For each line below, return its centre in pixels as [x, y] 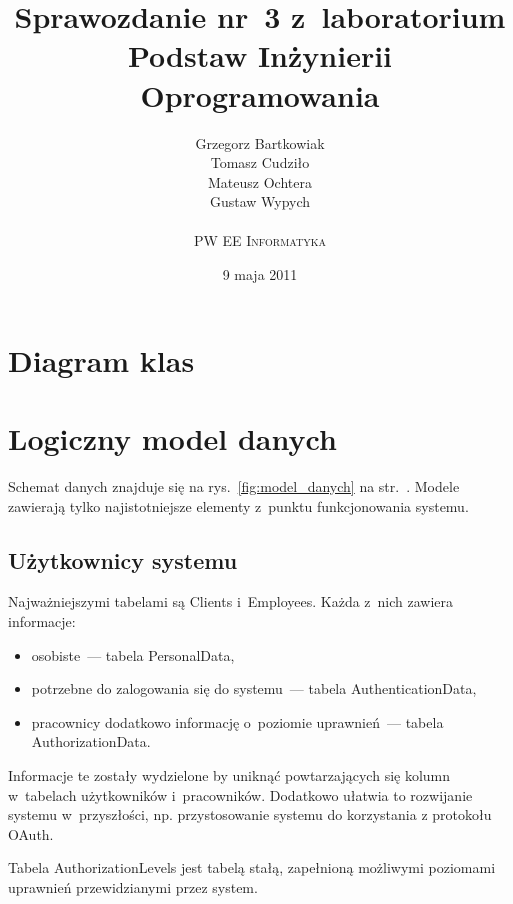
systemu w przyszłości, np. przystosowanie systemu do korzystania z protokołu [250, 814]
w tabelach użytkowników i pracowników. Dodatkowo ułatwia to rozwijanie [240, 794]
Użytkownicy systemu [123, 559]
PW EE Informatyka [260, 240]
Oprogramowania [260, 94]
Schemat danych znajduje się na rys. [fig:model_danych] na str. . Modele [234, 485]
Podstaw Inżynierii [260, 55]
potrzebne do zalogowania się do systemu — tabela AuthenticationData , [254, 688]
